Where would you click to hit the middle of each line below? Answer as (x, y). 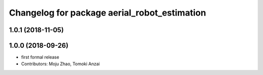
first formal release (40, 57)
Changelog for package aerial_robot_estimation (108, 13)
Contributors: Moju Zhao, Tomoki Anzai (60, 64)
